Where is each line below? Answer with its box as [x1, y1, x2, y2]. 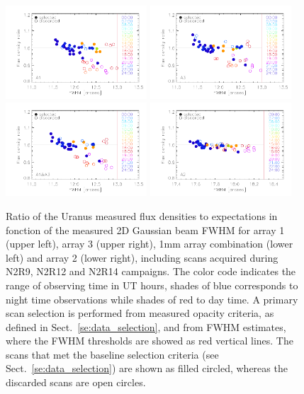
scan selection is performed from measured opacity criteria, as [6, 306, 274, 320]
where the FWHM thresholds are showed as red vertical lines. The [6, 333, 293, 348]
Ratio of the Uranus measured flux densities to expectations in [6, 208, 278, 223]
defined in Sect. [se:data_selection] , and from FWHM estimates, [6, 319, 286, 334]
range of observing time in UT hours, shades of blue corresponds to [6, 277, 298, 292]
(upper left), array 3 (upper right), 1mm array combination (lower [6, 236, 293, 251]
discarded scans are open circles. [6, 375, 146, 390]
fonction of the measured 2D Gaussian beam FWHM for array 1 [6, 222, 285, 237]
